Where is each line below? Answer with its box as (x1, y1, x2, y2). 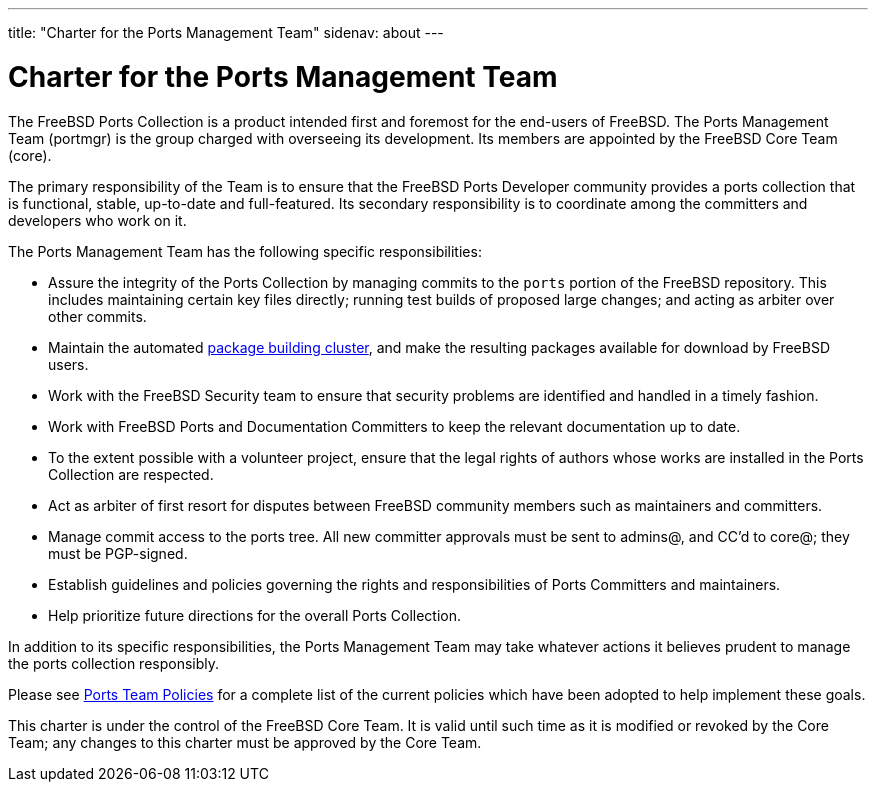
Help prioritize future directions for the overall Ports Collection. (48, 606, 462, 624)
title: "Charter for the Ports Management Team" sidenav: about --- (8, 24, 444, 41)
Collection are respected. (48, 465, 214, 483)
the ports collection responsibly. (8, 654, 220, 672)
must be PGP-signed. (48, 544, 188, 562)
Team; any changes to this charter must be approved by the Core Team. (8, 733, 482, 751)
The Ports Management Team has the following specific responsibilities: (8, 242, 482, 260)
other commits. (48, 307, 147, 325)
